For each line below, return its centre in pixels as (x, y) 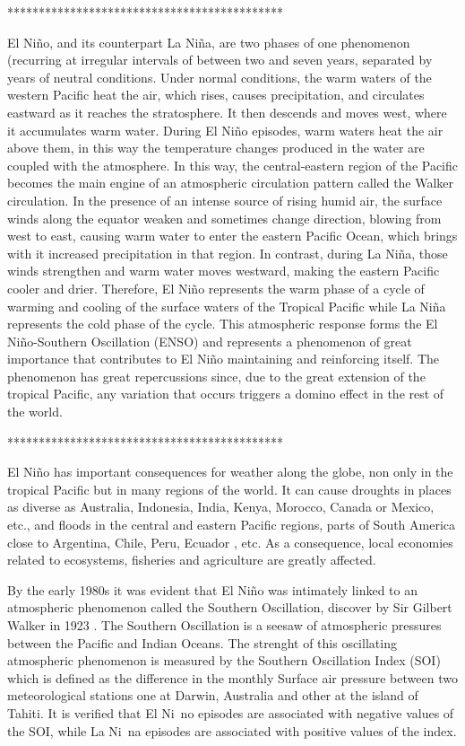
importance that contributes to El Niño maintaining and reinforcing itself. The (224, 359)
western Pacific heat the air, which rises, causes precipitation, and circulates (216, 95)
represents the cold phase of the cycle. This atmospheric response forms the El (223, 324)
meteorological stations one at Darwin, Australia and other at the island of (213, 695)
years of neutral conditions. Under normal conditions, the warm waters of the (220, 77)
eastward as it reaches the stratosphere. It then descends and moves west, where (227, 112)
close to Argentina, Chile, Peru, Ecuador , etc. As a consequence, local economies (230, 542)
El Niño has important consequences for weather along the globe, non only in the (230, 472)
